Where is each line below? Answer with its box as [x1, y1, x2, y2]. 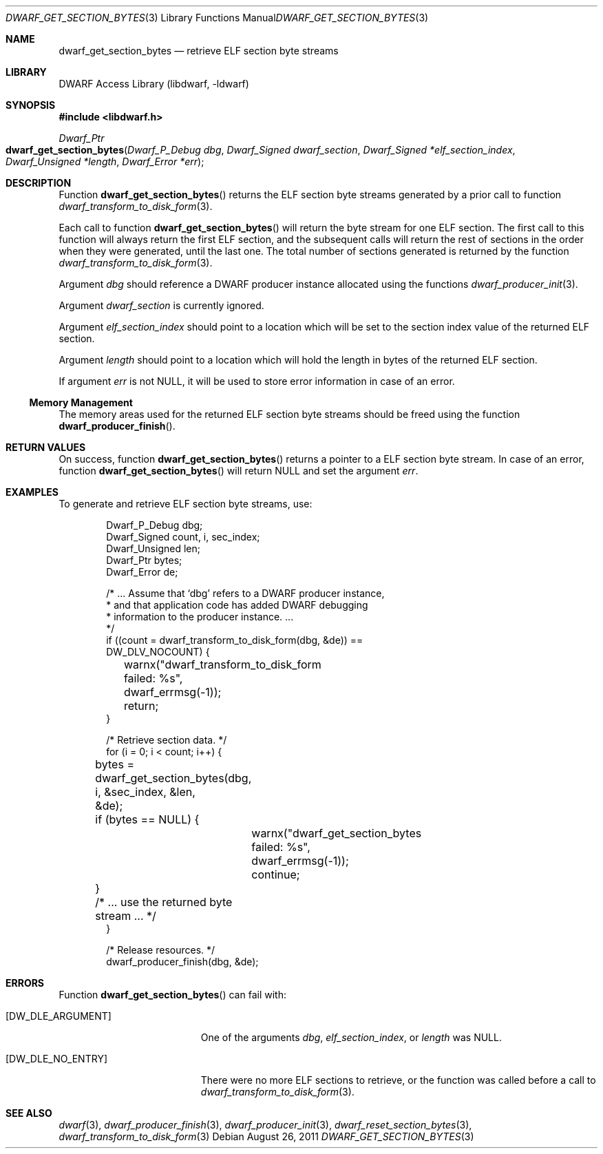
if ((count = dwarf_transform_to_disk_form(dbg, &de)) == [106, 634, 363, 646]
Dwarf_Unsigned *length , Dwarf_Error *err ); [6, 156, 204, 167]
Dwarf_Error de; [106, 566, 178, 578]
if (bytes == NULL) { [95, 812, 200, 826]
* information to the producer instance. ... [106, 611, 294, 622]
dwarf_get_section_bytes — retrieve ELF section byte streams [59, 45, 339, 56]
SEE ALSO [6, 1107, 52, 1119]
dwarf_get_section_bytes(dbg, [95, 771, 252, 785]
